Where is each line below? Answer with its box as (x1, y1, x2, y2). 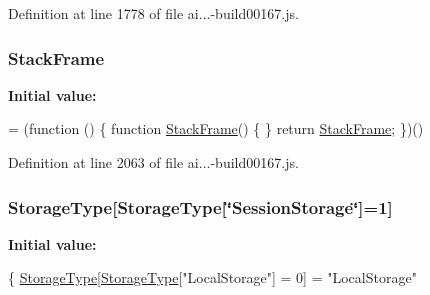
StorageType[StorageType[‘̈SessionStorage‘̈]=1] (8, 194, 393, 219)
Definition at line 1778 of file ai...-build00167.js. (8, 3, 299, 23)
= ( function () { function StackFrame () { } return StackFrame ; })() (8, 118, 424, 139)
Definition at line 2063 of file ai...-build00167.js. (8, 152, 299, 172)
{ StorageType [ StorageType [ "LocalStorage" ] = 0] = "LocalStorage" (8, 267, 417, 288)
